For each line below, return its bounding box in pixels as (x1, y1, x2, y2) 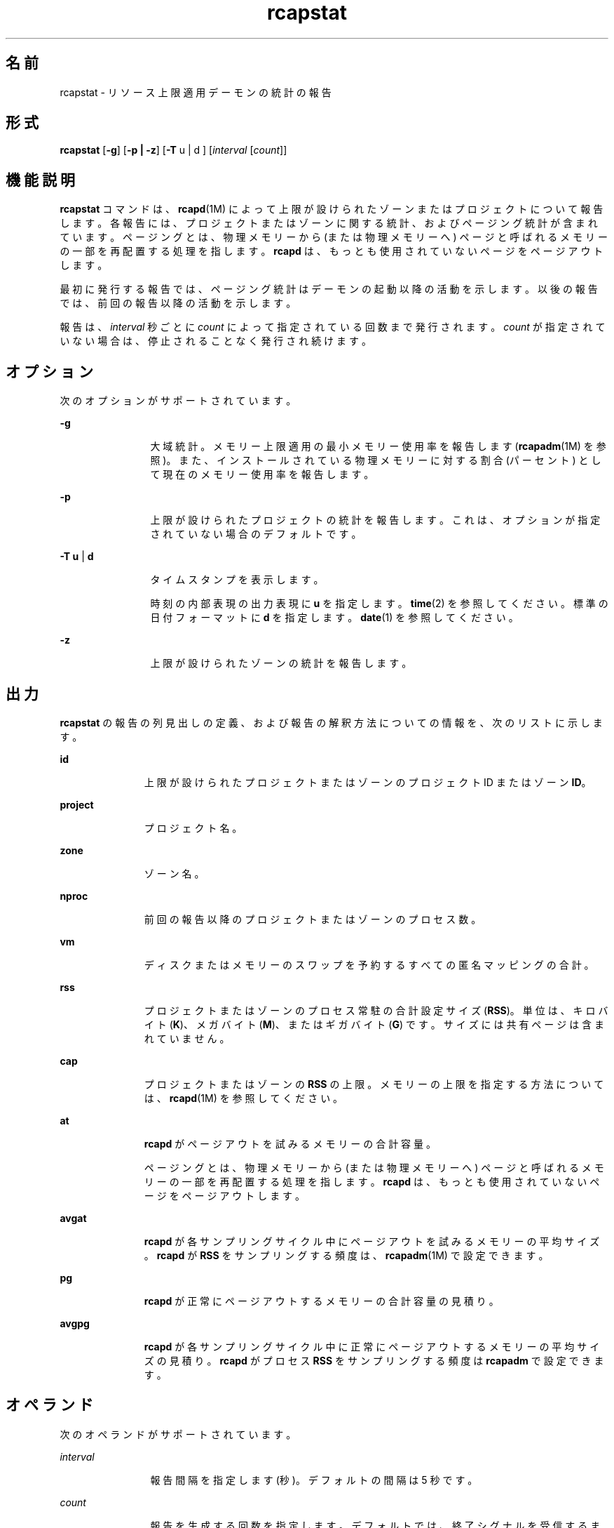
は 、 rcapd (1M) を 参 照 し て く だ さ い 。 (144, 1091, 343, 1104)
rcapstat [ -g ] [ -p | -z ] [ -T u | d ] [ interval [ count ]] (60, 144, 287, 157)
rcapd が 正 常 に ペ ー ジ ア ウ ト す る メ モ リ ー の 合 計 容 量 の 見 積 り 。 (144, 1294, 499, 1307)
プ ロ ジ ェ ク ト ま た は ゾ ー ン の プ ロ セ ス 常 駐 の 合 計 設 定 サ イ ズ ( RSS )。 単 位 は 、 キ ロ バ (144, 1004, 608, 1016)
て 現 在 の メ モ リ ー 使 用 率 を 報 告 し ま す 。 (150, 468, 374, 481)
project (60, 798, 94, 811)
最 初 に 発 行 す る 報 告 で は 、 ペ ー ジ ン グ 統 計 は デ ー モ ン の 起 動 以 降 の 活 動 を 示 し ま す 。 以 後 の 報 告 (60, 283, 598, 295)
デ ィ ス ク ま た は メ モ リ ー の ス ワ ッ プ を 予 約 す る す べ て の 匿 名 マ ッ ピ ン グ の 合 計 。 (144, 958, 594, 971)
